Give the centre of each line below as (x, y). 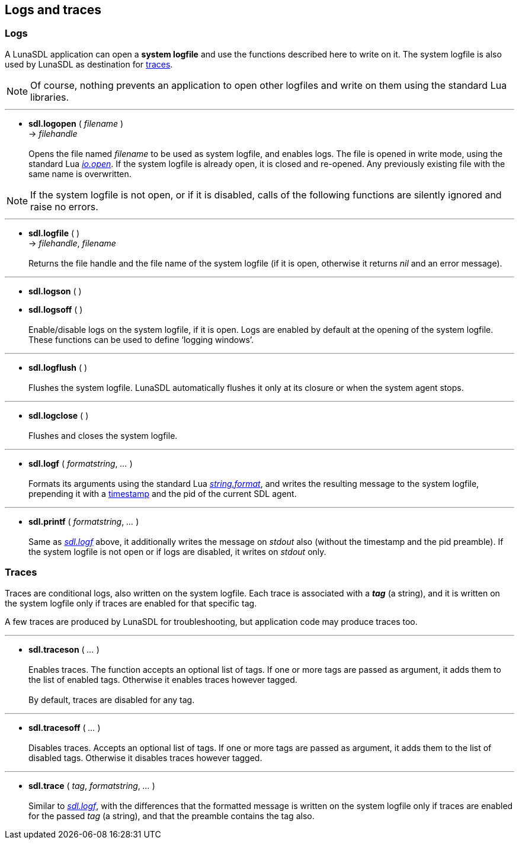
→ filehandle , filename (72, 243)
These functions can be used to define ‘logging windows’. (141, 339)
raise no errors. (64, 206)
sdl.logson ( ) (55, 291)
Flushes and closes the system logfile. (103, 435)
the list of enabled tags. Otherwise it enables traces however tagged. (163, 679)
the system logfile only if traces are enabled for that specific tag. (131, 603)
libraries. (50, 97)
